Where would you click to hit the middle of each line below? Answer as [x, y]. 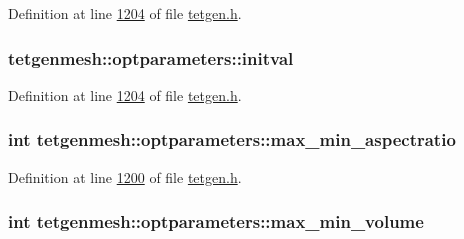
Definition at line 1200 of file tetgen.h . [125, 176]
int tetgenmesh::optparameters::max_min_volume [216, 221]
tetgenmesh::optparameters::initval [151, 57]
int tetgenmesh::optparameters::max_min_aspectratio [232, 139]
